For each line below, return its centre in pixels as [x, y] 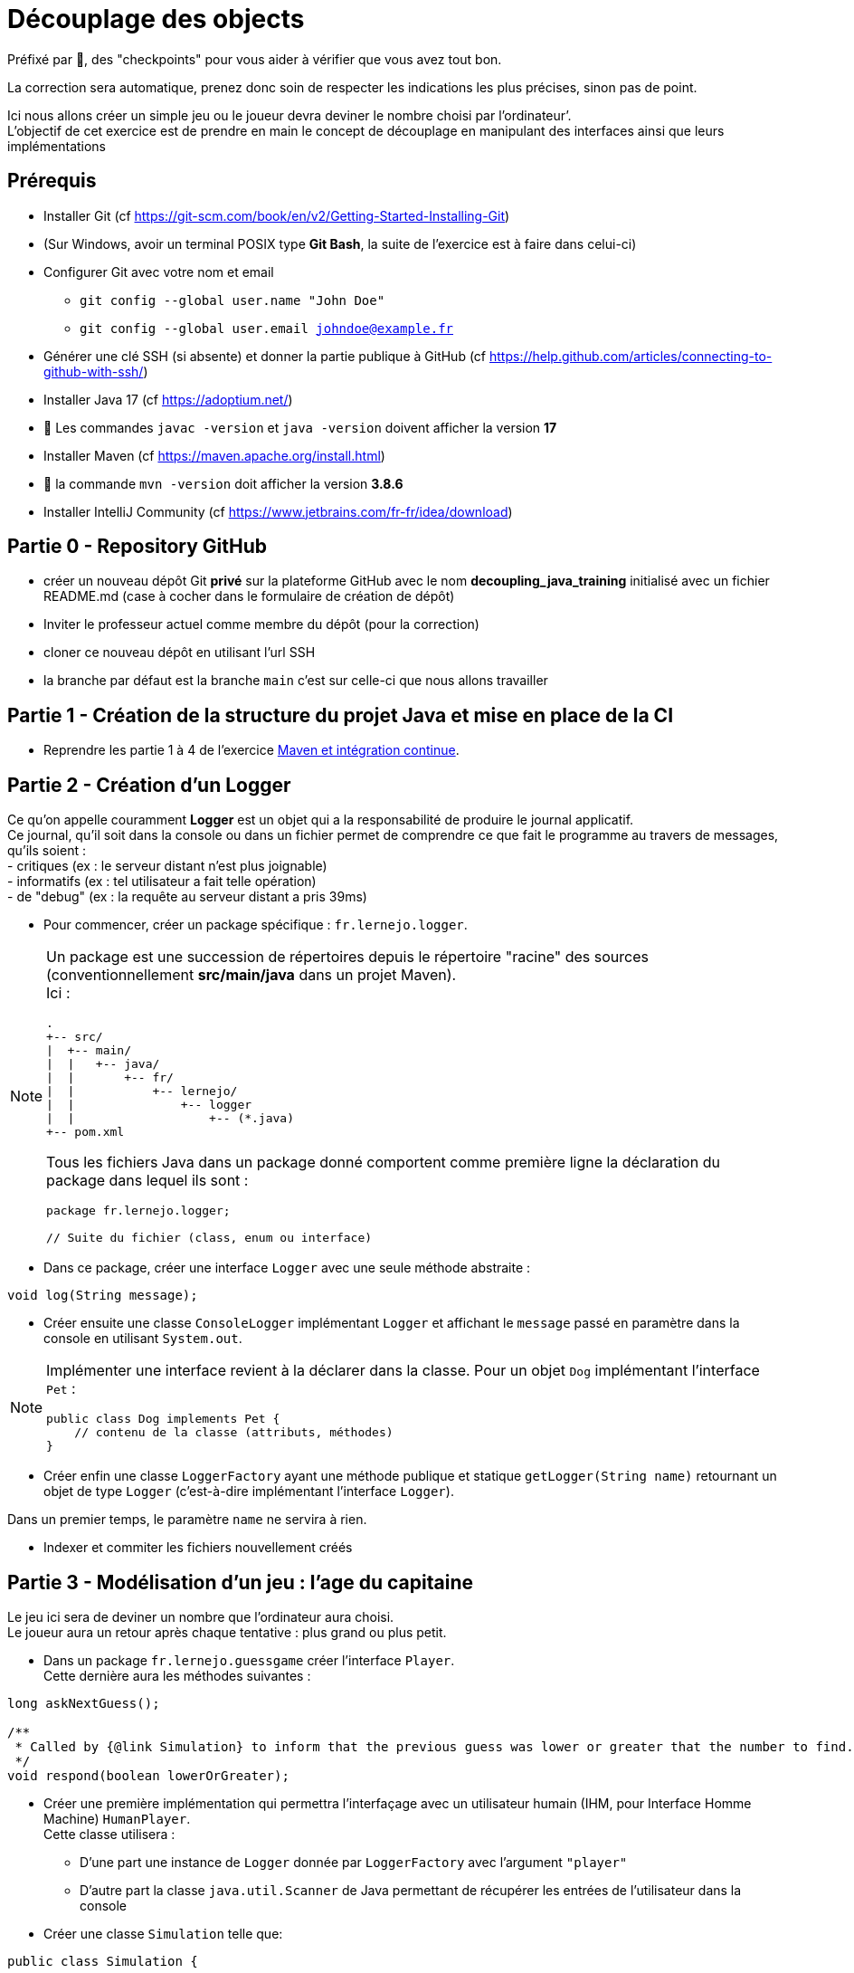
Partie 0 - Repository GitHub [137, 547]
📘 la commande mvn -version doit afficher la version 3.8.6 [223, 483]
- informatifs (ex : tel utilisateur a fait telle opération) [162, 882]
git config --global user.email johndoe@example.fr [267, 328]
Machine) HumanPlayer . [117, 1818]
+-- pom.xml [85, 1132]
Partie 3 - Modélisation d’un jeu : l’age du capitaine [240, 1582]
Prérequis [52, 181]
